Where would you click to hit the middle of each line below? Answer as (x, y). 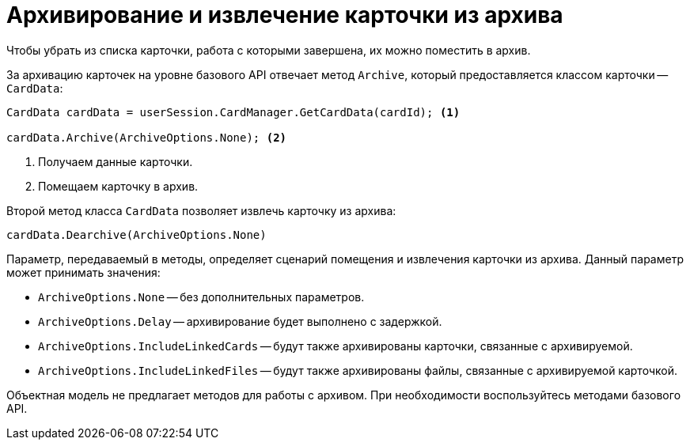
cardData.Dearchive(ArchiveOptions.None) (136, 234)
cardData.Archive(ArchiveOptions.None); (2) (147, 137)
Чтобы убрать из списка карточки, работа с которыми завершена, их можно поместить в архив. (269, 50)
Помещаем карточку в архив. (118, 186)
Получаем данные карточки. (116, 161)
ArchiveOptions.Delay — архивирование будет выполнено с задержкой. (240, 321)
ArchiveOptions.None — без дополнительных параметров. (201, 297)
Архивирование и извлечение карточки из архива (285, 15)
